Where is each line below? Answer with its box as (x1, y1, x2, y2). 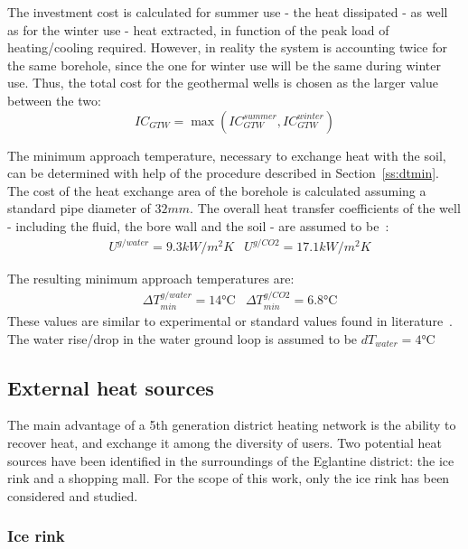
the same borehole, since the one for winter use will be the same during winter (7, 55, 441, 74)
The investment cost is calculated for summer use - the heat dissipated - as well (7, 3, 448, 21)
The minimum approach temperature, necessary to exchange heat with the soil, (7, 145, 446, 164)
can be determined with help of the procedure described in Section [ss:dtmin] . (7, 163, 439, 182)
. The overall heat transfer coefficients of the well (190, 199, 461, 218)
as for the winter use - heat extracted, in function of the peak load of (7, 20, 389, 39)
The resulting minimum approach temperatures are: (7, 269, 295, 288)
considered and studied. (7, 486, 138, 505)
